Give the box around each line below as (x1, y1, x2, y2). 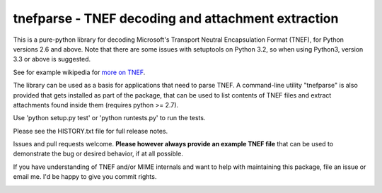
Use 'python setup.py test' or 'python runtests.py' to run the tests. (13, 114, 206, 122)
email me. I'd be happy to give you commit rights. (13, 172, 157, 181)
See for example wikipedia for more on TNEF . (13, 68, 146, 76)
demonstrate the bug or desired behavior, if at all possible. (13, 149, 183, 158)
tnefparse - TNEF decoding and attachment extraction (13, 11, 339, 26)
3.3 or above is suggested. (13, 55, 91, 64)
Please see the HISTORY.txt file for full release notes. (13, 127, 168, 135)
